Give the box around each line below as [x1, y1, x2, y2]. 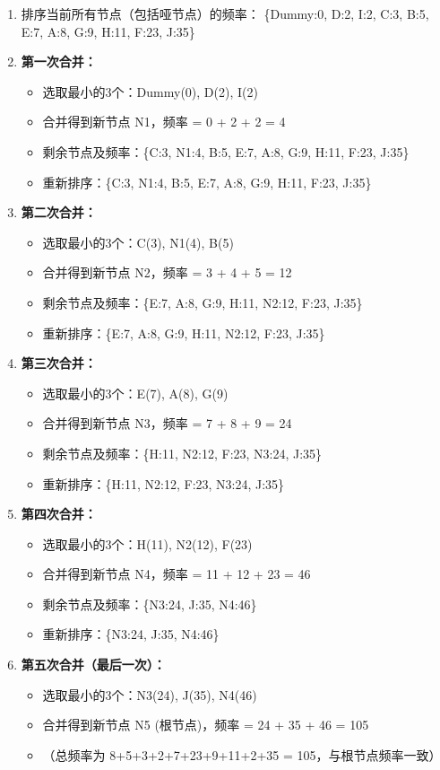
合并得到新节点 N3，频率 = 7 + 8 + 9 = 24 [42, 414, 292, 433]
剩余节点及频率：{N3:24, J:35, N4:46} [42, 594, 257, 613]
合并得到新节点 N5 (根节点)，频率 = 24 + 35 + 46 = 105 [42, 715, 369, 734]
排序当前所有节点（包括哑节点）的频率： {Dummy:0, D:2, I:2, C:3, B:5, [21, 4, 429, 22]
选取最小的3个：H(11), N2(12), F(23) [42, 534, 253, 553]
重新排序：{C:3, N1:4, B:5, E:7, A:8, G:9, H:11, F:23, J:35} [42, 172, 372, 191]
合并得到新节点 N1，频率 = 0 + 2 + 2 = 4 [42, 112, 286, 131]
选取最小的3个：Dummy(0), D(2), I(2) [42, 82, 258, 101]
